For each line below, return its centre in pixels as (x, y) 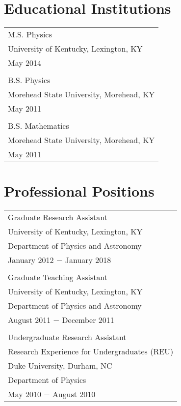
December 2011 (88, 320)
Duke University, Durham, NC (60, 366)
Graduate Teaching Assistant (58, 277)
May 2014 (25, 63)
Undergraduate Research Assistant (67, 337)
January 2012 (31, 260)
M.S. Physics (30, 34)
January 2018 (88, 260)
